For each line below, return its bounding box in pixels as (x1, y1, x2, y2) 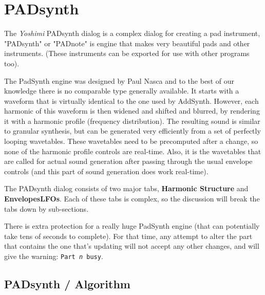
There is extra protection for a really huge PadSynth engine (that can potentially (4, 220, 260, 231)
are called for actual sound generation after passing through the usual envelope (4, 156, 253, 167)
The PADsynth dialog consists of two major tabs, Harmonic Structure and (4, 183, 249, 194)
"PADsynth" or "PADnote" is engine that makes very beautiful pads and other (4, 38, 250, 48)
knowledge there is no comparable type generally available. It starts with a (4, 85, 239, 96)
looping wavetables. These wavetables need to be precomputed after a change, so (4, 136, 258, 146)
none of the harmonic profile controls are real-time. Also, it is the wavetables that (4, 145, 261, 156)
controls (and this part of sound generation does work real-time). (4, 165, 209, 176)
